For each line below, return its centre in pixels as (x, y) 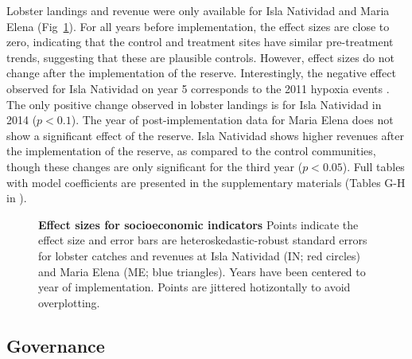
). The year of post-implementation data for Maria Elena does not (232, 120)
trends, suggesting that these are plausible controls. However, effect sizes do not (200, 57)
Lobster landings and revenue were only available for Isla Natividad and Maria (198, 10)
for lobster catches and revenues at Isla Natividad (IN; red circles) (199, 255)
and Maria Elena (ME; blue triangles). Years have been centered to (202, 271)
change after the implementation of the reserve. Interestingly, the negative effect (201, 73)
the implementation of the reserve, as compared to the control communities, (191, 151)
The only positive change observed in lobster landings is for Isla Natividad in (194, 104)
